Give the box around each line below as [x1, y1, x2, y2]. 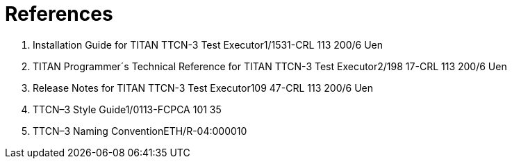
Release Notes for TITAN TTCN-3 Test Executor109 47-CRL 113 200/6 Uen [33, 81, 373, 94]
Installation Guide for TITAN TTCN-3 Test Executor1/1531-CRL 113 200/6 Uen [33, 38, 383, 51]
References [5, 2, 113, 26]
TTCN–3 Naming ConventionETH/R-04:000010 [33, 124, 247, 137]
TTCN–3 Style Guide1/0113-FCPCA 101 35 [33, 103, 222, 115]
